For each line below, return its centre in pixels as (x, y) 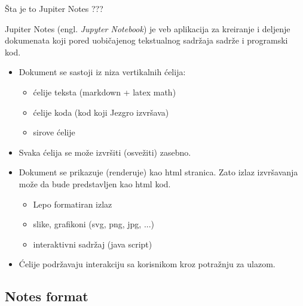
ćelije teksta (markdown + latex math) (105, 92)
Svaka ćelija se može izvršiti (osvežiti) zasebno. (105, 152)
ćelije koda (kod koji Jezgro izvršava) (101, 112)
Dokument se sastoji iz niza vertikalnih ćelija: (102, 72)
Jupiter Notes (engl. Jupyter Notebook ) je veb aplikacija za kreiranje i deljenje (148, 28)
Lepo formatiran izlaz (73, 204)
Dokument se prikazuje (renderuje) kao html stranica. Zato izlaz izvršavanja (158, 172)
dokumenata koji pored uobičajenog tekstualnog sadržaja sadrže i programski (146, 40)
